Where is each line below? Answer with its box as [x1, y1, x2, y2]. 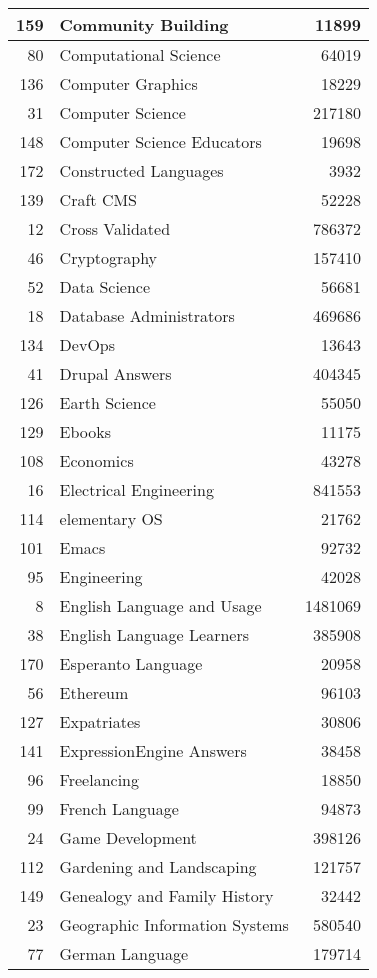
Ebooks [59, 420, 112, 443]
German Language [59, 942, 188, 965]
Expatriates [59, 710, 141, 733]
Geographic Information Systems [59, 913, 289, 936]
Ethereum [59, 681, 129, 704]
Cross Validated [59, 217, 171, 240]
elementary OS [59, 507, 163, 530]
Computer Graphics [59, 72, 198, 95]
